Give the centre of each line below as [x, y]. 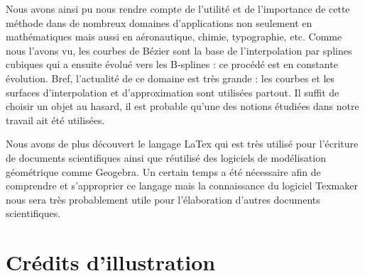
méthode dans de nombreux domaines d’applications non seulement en [159, 22]
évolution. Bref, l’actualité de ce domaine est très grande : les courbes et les [170, 78]
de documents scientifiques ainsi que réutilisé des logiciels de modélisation [166, 157]
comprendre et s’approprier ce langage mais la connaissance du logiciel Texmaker [182, 186]
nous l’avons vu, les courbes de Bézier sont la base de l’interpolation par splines [179, 50]
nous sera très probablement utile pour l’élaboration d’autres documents [163, 199]
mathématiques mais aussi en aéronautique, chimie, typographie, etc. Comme [174, 37]
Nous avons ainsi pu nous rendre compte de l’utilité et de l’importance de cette [178, 9]
